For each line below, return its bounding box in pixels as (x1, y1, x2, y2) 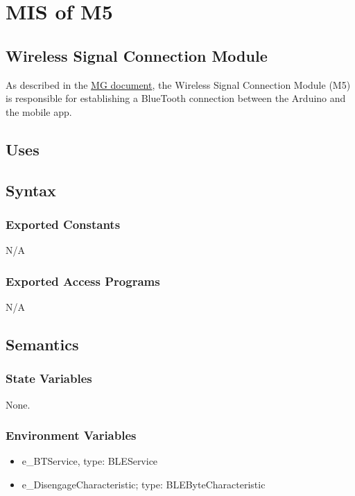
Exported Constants (6, 215, 121, 232)
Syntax (6, 179, 56, 200)
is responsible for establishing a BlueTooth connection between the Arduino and (6, 91, 346, 105)
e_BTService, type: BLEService (21, 454, 158, 468)
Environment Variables (6, 427, 137, 444)
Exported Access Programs (6, 272, 160, 289)
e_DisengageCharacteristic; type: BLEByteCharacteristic (21, 477, 266, 491)
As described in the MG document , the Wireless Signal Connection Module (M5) (6, 77, 351, 92)
